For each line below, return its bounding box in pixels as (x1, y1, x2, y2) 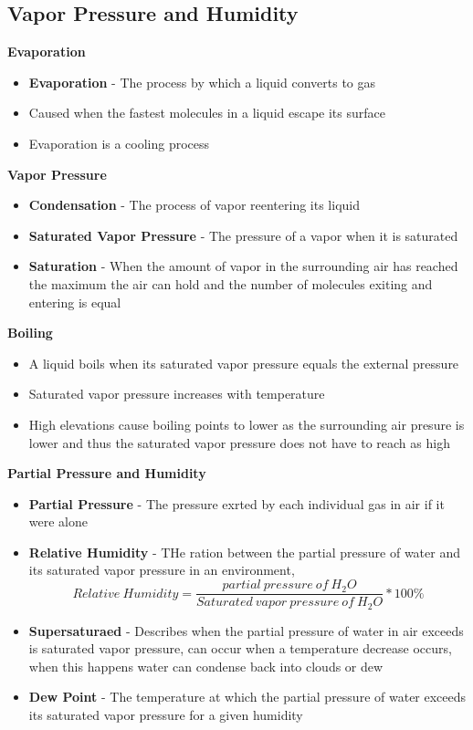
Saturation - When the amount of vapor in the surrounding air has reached (28, 256, 458, 276)
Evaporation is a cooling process (28, 133, 210, 152)
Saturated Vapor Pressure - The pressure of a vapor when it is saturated (28, 225, 458, 245)
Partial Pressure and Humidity (7, 464, 206, 483)
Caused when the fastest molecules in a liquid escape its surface (28, 103, 385, 122)
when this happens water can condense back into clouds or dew (28, 656, 384, 675)
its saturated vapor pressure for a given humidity (28, 704, 303, 724)
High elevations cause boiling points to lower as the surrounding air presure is (28, 414, 465, 433)
